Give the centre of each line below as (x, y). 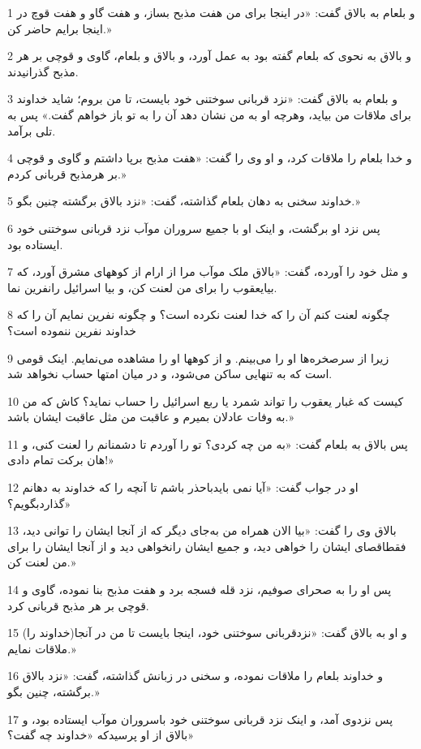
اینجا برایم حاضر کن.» (60, 28)
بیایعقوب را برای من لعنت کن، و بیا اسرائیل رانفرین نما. (142, 287)
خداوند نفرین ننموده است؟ (72, 330)
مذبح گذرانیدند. (43, 71)
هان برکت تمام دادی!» (61, 460)
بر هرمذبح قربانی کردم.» (67, 173)
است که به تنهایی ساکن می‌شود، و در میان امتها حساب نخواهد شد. (170, 374)
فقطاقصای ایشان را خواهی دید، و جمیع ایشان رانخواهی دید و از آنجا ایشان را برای (207, 546)
